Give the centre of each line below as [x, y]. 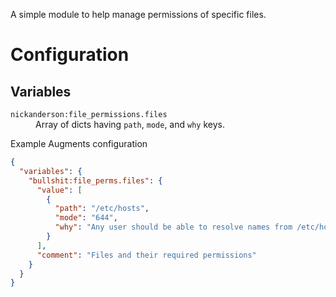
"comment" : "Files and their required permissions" [146, 255]
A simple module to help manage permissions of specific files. [138, 14]
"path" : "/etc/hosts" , [102, 209]
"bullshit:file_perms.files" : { [95, 180]
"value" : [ [59, 190]
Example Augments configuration [79, 143]
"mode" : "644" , [86, 218]
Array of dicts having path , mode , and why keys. [130, 124]
